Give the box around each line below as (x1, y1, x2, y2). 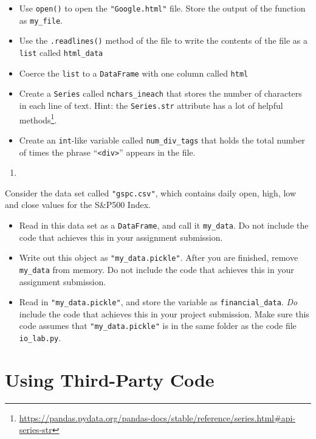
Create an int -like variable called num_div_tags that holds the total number (19, 133, 305, 146)
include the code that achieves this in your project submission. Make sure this (19, 307, 309, 320)
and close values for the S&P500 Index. (5, 198, 151, 211)
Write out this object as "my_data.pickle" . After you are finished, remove (19, 251, 298, 264)
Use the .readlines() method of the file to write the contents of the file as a (19, 34, 308, 47)
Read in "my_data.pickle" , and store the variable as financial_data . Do (19, 296, 298, 308)
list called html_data (19, 46, 103, 58)
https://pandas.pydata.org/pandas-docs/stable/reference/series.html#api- (19, 411, 295, 424)
